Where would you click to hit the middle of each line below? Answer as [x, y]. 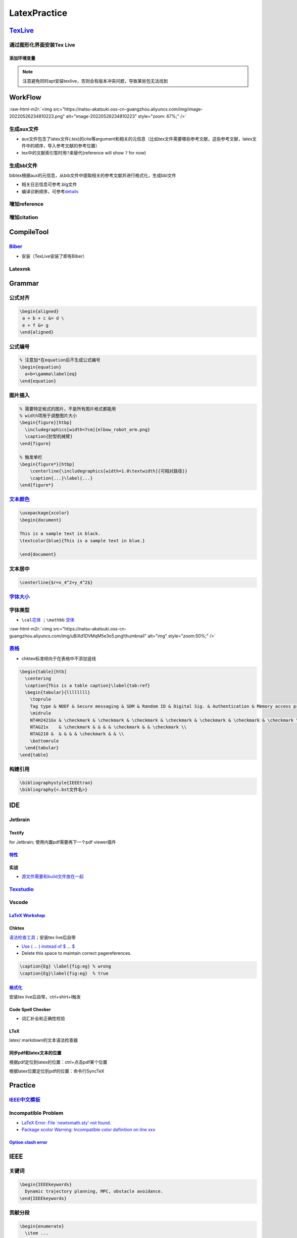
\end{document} [38, 554]
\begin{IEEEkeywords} [46, 1184]
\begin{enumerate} [42, 1226]
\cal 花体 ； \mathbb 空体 [48, 619]
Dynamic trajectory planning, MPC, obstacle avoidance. [94, 1191]
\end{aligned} [37, 332]
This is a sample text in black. [60, 534]
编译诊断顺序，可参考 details [50, 191]
